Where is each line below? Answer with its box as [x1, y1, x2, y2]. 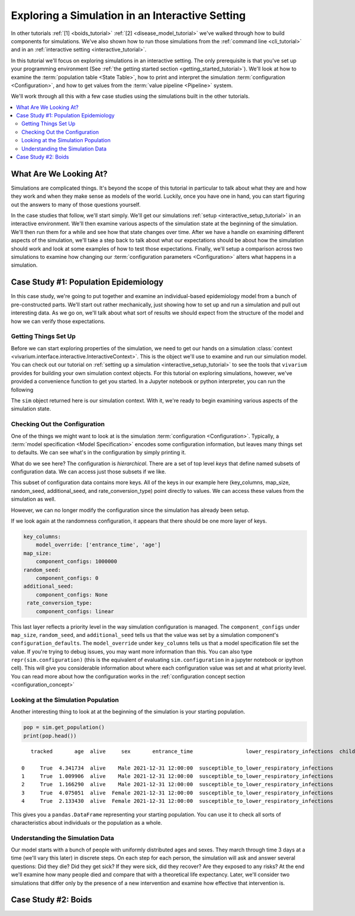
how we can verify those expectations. [11, 318, 106, 325]
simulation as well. [11, 495, 56, 503]
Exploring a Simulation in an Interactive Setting [11, 9, 246, 22]
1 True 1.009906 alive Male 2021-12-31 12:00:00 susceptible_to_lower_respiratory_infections [21, 773, 334, 779]
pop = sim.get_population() [23, 724, 105, 731]
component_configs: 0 [35, 575, 99, 581]
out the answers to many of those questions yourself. [11, 201, 141, 208]
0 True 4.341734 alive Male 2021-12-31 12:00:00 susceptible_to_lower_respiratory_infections [21, 764, 334, 771]
